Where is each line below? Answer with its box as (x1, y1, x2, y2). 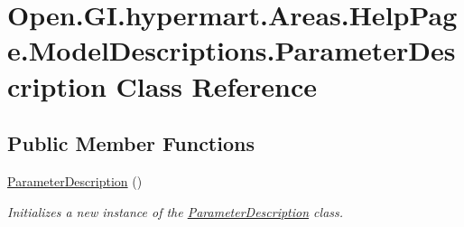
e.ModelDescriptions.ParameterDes (7, 32, 456, 69)
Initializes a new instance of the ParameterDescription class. (7, 202, 344, 221)
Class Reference (116, 67, 318, 104)
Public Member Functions (7, 129, 255, 157)
